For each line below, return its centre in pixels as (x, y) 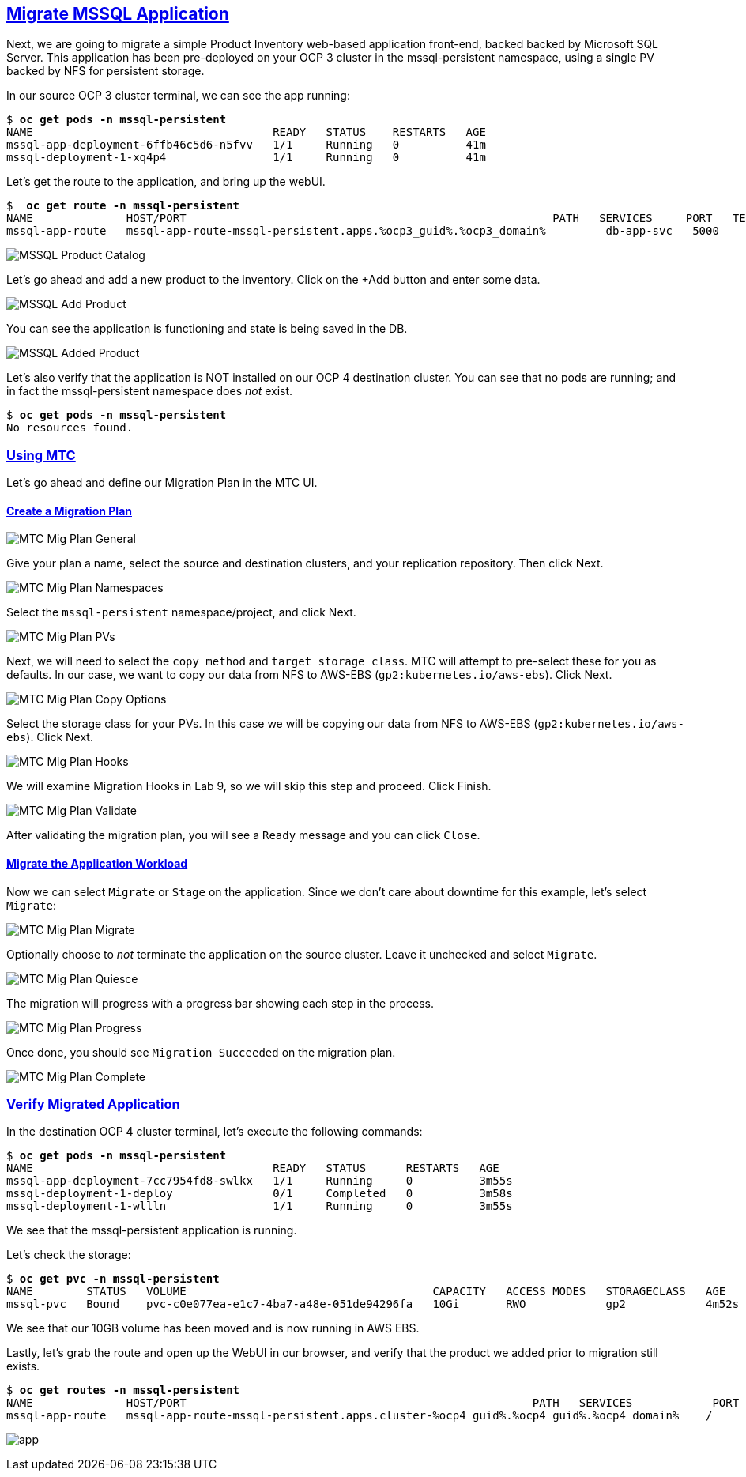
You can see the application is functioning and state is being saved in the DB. (207, 329)
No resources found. (70, 428)
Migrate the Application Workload (97, 863)
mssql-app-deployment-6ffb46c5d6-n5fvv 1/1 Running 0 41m (246, 145)
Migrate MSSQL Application (118, 14)
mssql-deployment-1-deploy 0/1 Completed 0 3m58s (260, 1194)
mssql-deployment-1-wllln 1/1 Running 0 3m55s (260, 1206)
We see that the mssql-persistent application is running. (152, 1230)
